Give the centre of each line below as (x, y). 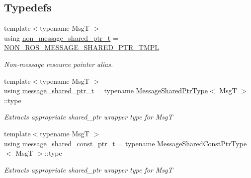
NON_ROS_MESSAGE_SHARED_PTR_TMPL (82, 47)
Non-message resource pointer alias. (59, 64)
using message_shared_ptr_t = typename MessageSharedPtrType (106, 90)
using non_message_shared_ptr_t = (61, 37)
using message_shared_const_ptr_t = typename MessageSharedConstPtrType (125, 143)
